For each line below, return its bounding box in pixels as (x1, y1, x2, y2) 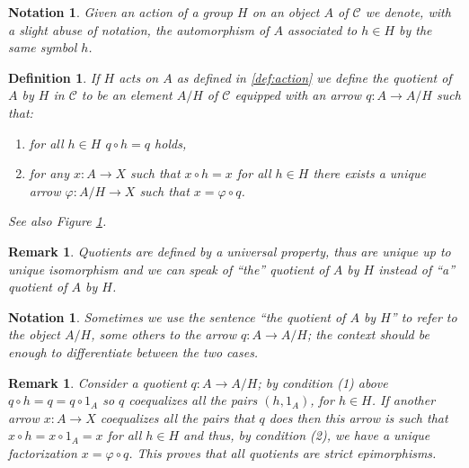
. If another (371, 391, 436, 409)
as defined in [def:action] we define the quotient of (176, 67, 452, 86)
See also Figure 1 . (8, 211, 107, 230)
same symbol (8, 38, 77, 57)
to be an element (81, 85, 173, 104)
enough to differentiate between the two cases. (8, 342, 259, 361)
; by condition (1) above (257, 373, 388, 391)
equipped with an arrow (234, 85, 362, 104)
